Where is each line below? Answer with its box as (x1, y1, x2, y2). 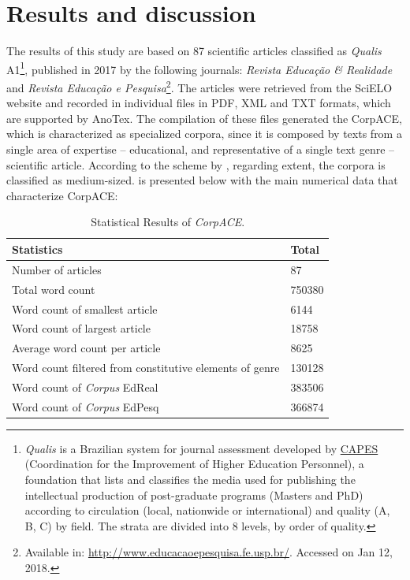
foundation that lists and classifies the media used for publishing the (24, 471, 356, 487)
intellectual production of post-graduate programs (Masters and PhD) (24, 486, 363, 503)
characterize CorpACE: (6, 187, 118, 203)
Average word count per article (12, 340, 161, 356)
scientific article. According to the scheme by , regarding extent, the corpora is (6, 156, 386, 173)
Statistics (12, 240, 63, 257)
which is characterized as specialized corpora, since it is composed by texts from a (6, 125, 402, 142)
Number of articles (12, 261, 102, 277)
